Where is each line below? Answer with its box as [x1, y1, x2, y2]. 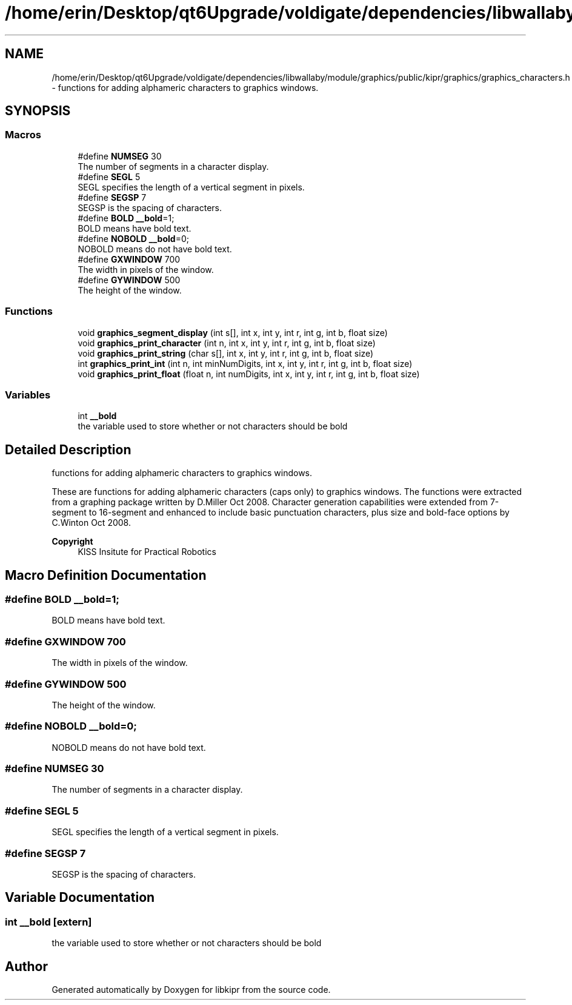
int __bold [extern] [5, 915, 92, 928]
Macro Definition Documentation [5, 567, 207, 583]
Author [5, 958, 48, 974]
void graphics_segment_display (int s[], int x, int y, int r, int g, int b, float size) [78, 327, 388, 338]
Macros [5, 129, 41, 141]
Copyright [52, 536, 93, 547]
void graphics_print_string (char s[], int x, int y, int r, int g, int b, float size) [78, 348, 374, 358]
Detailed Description [5, 442, 131, 457]
